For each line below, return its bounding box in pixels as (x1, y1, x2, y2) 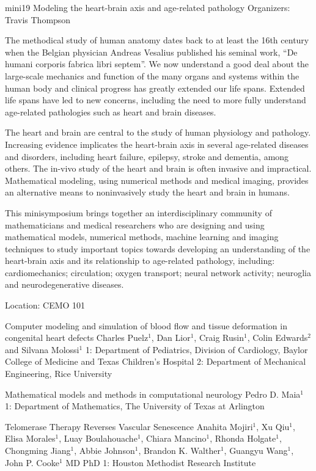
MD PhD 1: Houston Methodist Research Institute (65, 456, 256, 469)
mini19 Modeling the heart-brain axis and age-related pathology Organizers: (5, 1, 290, 13)
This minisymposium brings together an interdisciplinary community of (5, 206, 272, 219)
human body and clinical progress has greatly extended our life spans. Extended (5, 81, 305, 94)
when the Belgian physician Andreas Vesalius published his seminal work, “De (5, 45, 298, 58)
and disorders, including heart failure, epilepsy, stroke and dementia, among (5, 150, 289, 162)
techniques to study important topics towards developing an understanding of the (5, 242, 310, 255)
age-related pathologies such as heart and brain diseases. (5, 105, 216, 118)
